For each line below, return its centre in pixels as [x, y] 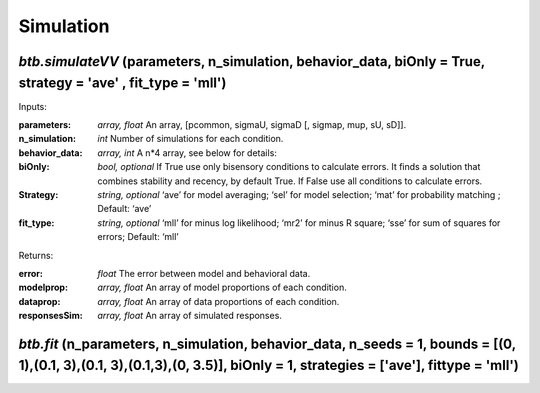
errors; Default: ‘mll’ [138, 237]
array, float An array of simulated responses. [189, 316]
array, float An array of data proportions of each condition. [218, 301]
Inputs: [32, 106]
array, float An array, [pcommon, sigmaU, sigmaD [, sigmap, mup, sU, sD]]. [252, 125]
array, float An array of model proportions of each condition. [222, 287]
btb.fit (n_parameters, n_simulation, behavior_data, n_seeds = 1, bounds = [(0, [267, 343]
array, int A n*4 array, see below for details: [187, 152]
